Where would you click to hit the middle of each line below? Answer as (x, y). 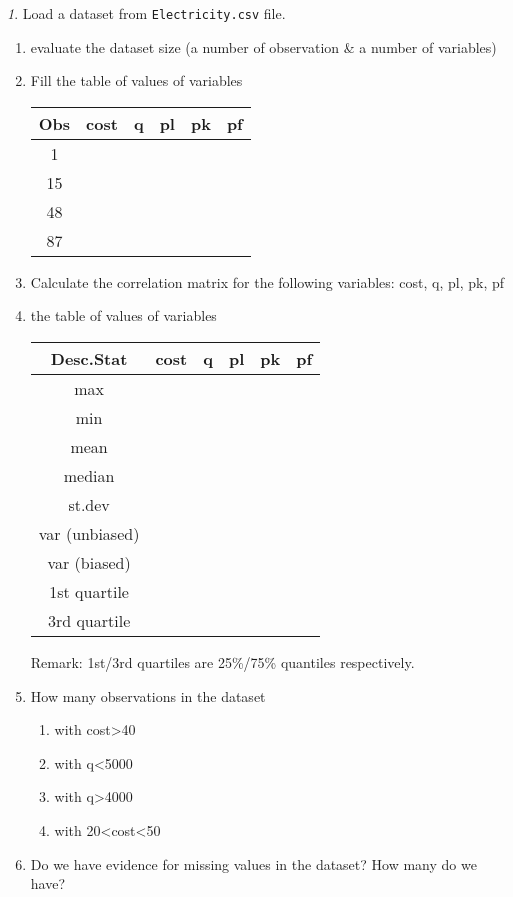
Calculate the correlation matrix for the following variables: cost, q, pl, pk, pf (267, 281)
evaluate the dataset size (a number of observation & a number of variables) (263, 46)
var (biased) (89, 563)
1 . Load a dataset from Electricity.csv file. (146, 13)
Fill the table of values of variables (136, 80)
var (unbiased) (89, 534)
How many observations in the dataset (148, 695)
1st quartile (89, 592)
